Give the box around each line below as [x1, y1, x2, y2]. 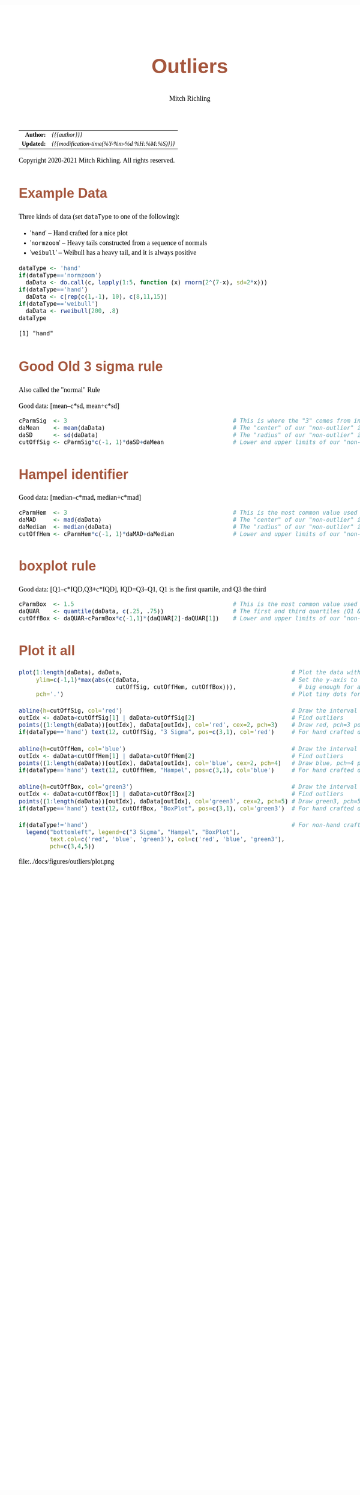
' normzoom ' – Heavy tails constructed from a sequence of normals [30, 239, 208, 247]
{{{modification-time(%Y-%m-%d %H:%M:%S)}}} [52, 140, 175, 147]
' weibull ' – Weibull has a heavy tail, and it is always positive [30, 248, 197, 257]
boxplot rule [19, 558, 96, 574]
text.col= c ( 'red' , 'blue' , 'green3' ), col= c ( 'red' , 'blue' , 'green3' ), [49, 836, 285, 843]
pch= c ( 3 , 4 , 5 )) [49, 843, 95, 851]
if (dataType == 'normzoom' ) [19, 271, 102, 279]
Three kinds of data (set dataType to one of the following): [19, 212, 180, 221]
